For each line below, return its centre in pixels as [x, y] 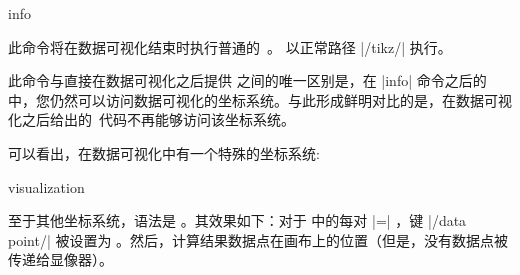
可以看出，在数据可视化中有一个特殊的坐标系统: [164, 152]
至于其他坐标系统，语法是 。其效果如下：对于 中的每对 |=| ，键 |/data [237, 220]
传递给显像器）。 [60, 259]
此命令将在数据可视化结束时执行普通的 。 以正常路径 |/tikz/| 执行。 [230, 46]
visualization [46, 186]
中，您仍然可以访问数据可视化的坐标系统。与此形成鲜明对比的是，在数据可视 [260, 99]
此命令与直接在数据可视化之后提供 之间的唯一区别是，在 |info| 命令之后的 [247, 80]
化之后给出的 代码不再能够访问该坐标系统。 [151, 119]
